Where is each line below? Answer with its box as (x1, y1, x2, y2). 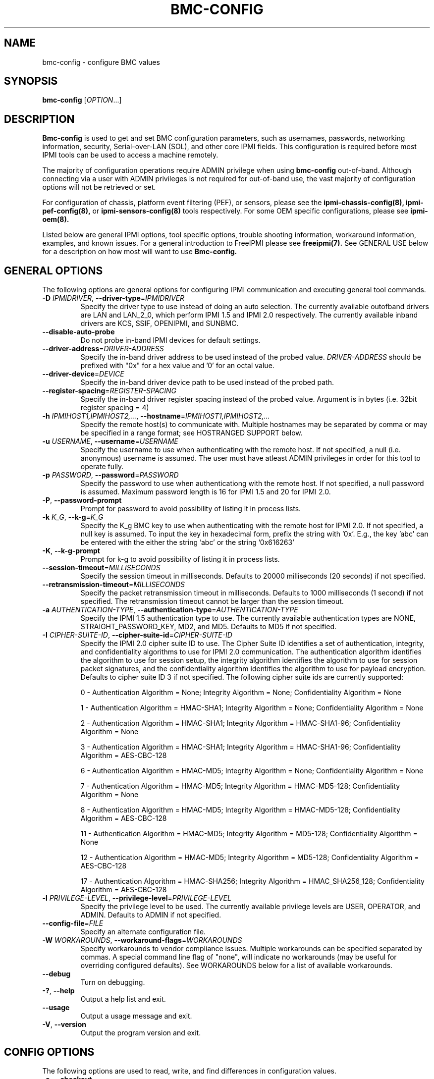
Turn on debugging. (80, 978, 145, 987)
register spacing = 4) (80, 403, 149, 412)
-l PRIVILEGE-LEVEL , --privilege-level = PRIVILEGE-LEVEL (42, 894, 231, 903)
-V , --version (42, 1020, 86, 1029)
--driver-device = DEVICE (42, 370, 124, 378)
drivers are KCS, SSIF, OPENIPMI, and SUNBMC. (80, 319, 239, 328)
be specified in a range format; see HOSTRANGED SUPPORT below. (80, 429, 303, 437)
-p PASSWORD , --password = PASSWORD (42, 471, 179, 480)
